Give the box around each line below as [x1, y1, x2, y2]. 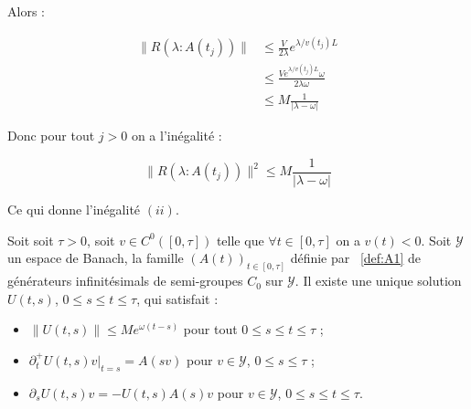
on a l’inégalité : [131, 126, 222, 145]
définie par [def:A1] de [290, 248, 422, 267]
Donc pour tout [7, 126, 95, 145]
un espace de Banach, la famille [7, 248, 184, 267]
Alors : [7, 2, 45, 20]
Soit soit [7, 230, 54, 249]
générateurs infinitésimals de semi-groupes [7, 271, 243, 290]
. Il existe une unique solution [294, 271, 462, 290]
